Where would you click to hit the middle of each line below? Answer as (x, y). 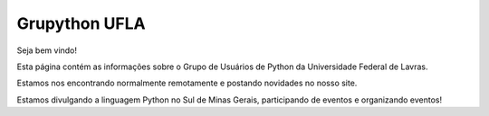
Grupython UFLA (81, 23)
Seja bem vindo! (47, 50)
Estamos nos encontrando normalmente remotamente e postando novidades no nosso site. (187, 83)
